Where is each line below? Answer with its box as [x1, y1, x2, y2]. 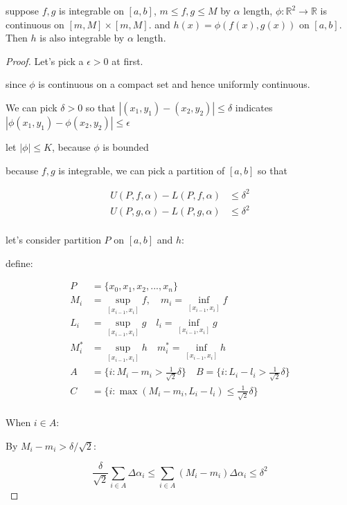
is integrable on [59, 3, 124, 17]
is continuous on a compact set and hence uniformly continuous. [38, 77, 310, 91]
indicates [235, 100, 273, 114]
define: [6, 255, 33, 270]
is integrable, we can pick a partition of [58, 163, 225, 177]
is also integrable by [39, 30, 125, 45]
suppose [6, 3, 39, 17]
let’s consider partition [6, 232, 101, 247]
